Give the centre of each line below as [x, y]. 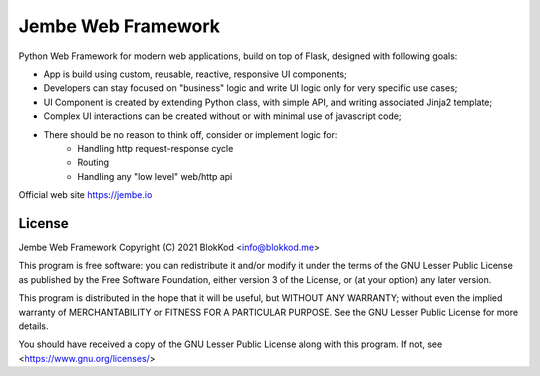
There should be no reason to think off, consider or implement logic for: [190, 134]
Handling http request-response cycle [155, 148]
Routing [93, 162]
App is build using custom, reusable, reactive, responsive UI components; [195, 74]
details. [33, 326]
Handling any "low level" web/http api [155, 176]
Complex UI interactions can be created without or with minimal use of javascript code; [222, 116]
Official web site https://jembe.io [85, 195]
